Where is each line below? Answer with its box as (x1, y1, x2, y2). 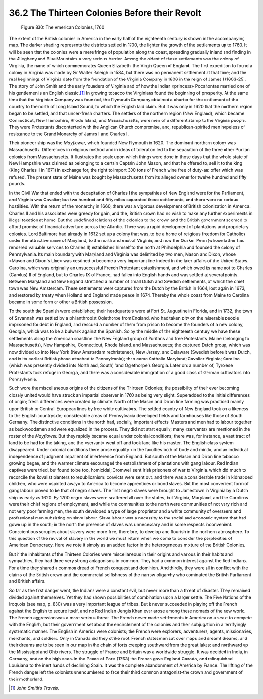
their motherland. (9, 676, 44, 682)
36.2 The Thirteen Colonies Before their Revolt (9, 7, 202, 18)
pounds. (9, 181, 26, 187)
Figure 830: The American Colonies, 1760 (21, 24, 105, 30)
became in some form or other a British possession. (9, 299, 113, 305)
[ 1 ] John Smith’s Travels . (10, 685, 60, 691)
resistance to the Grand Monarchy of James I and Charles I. (9, 131, 129, 137)
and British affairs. (9, 579, 46, 584)
